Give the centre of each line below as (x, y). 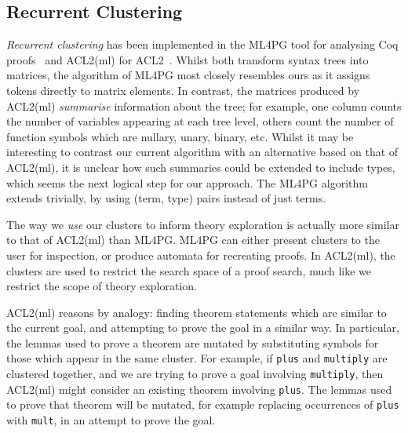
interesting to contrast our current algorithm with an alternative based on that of (202, 152)
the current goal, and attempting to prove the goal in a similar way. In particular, (203, 327)
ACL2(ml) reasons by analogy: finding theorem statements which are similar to (197, 312)
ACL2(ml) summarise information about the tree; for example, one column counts (204, 106)
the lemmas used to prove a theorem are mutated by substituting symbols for (193, 342)
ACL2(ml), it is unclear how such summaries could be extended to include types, (201, 167)
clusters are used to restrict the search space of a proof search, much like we (189, 270)
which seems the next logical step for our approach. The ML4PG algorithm (187, 182)
